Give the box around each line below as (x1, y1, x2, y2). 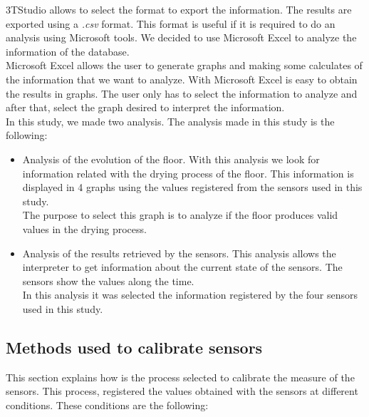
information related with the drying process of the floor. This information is (22, 165, 354, 180)
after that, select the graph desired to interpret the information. (6, 100, 285, 115)
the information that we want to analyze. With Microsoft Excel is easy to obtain (6, 71, 358, 86)
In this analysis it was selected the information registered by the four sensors (22, 287, 358, 302)
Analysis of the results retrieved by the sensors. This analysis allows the (22, 245, 336, 260)
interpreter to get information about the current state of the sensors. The (22, 259, 343, 274)
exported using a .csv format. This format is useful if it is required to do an (6, 16, 336, 31)
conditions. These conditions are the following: (6, 397, 209, 412)
